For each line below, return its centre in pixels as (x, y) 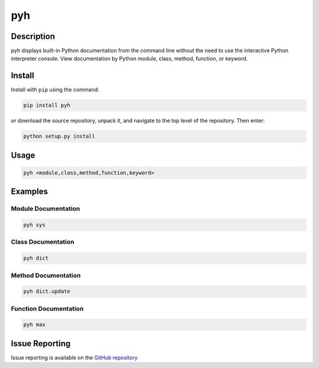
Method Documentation (46, 275)
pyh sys (34, 225)
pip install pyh (47, 105)
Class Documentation (43, 242)
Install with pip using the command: (55, 90)
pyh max (34, 325)
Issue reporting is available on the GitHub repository (74, 357)
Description (33, 36)
